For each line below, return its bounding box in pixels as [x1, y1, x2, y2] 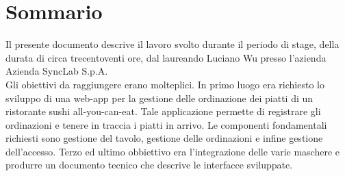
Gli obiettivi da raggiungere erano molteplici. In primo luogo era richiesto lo [5, 77, 324, 91]
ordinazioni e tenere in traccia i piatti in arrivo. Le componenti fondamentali [5, 117, 327, 131]
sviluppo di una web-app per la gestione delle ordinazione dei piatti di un [5, 90, 314, 105]
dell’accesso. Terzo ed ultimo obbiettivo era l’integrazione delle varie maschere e [5, 144, 340, 158]
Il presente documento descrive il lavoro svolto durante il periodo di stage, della [5, 37, 340, 51]
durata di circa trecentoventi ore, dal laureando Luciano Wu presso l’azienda [5, 50, 327, 64]
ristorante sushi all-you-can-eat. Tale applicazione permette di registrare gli [5, 104, 321, 118]
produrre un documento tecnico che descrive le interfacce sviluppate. [5, 158, 293, 172]
